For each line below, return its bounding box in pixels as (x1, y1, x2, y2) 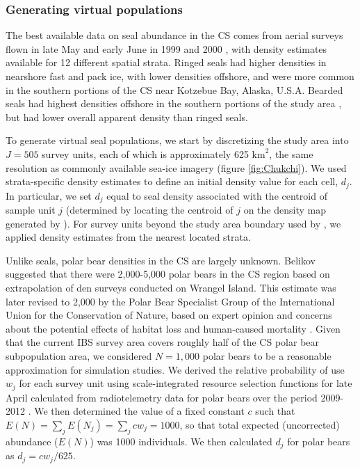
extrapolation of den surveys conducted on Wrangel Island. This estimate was (6, 280, 336, 295)
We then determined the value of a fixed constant (34, 404, 245, 418)
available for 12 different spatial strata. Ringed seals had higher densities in (6, 55, 327, 70)
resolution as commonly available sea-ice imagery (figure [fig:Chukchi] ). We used (6, 160, 347, 175)
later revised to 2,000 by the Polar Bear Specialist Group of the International (6, 294, 335, 308)
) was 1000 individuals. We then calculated (90, 434, 272, 448)
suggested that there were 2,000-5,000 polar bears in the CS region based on (6, 267, 330, 281)
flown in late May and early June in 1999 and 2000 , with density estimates (6, 41, 327, 56)
